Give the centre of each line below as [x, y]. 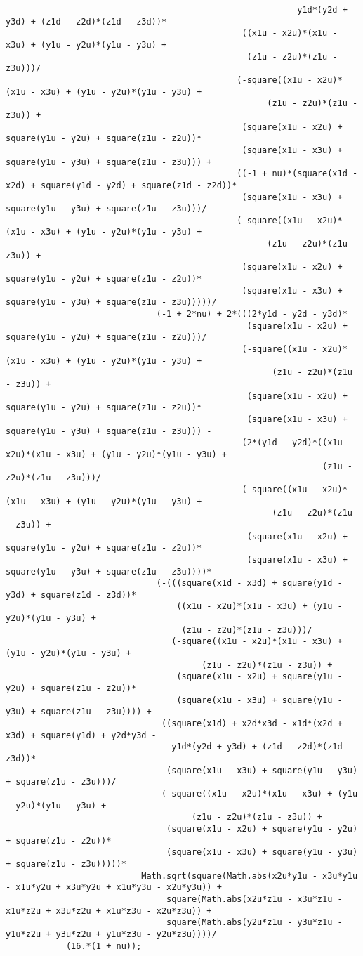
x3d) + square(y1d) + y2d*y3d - [81, 735]
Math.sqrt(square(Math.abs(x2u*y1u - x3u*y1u [250, 876]
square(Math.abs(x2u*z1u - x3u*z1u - [255, 899]
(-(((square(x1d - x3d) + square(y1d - [249, 583]
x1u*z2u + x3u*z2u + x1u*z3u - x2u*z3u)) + [109, 911]
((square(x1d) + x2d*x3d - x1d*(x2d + [252, 724]
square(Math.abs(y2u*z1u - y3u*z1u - [255, 923]
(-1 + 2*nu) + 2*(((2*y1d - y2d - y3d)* [252, 314]
